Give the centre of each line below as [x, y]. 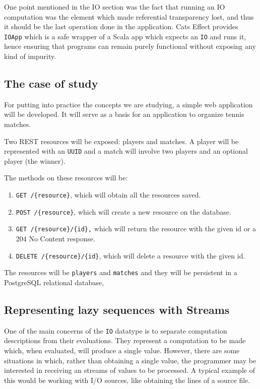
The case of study [51, 83]
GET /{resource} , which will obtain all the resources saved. [108, 195]
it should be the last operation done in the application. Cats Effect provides [121, 26]
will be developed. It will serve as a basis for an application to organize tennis [124, 114]
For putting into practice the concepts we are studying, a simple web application [128, 104]
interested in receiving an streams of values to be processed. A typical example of [129, 370]
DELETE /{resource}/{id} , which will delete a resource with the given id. [131, 255]
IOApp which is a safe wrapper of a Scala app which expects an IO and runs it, [125, 36]
